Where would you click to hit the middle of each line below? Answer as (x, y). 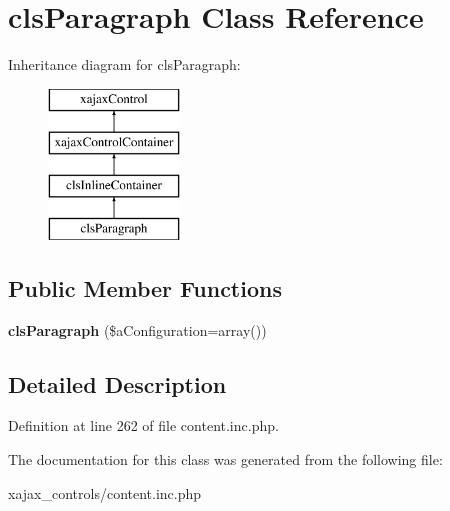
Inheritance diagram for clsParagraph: (124, 64)
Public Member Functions (145, 287)
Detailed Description (117, 383)
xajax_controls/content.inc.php (105, 492)
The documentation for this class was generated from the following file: (225, 459)
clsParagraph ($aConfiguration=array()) (137, 329)
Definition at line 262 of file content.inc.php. (143, 425)
